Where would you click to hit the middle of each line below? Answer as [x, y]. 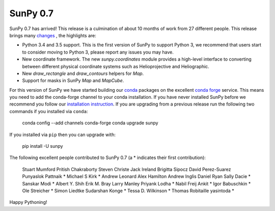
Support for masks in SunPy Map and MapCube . [73, 81]
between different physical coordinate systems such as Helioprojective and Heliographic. [116, 66]
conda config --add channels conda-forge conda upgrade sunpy [90, 123]
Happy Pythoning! [28, 202]
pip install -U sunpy [43, 146]
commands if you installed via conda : [49, 111]
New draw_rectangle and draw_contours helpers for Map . [83, 73]
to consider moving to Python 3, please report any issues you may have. [98, 52]
